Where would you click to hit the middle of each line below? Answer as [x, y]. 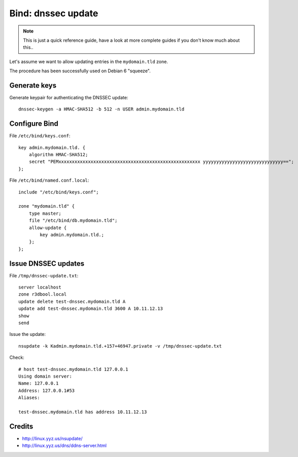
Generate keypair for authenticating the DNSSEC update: [69, 98]
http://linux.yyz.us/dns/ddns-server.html [64, 446]
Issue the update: [27, 334]
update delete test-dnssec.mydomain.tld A [72, 301]
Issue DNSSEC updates [47, 263]
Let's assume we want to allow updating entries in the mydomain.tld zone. [89, 62]
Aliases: [29, 398]
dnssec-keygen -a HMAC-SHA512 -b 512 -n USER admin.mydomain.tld [102, 109]
